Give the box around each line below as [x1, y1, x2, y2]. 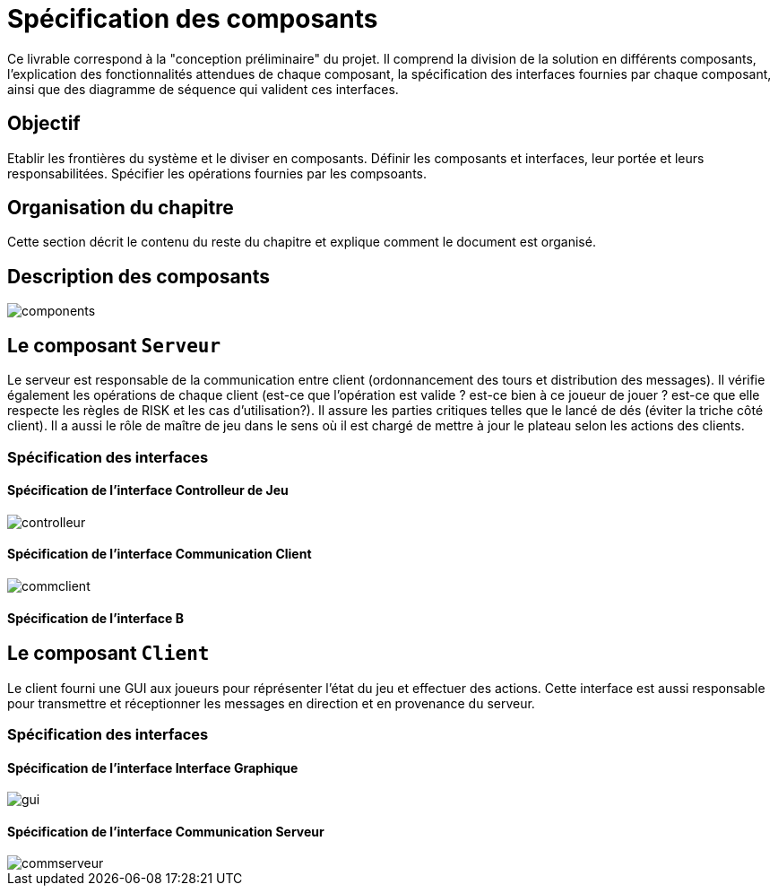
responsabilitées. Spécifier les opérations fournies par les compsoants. [7, 165, 427, 181]
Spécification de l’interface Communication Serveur [7, 823, 324, 839]
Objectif [7, 112, 81, 135]
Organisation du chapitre [7, 196, 234, 220]
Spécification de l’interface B [7, 610, 184, 626]
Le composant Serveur [7, 334, 221, 357]
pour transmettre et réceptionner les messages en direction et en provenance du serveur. [7, 695, 535, 711]
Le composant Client [7, 642, 210, 665]
